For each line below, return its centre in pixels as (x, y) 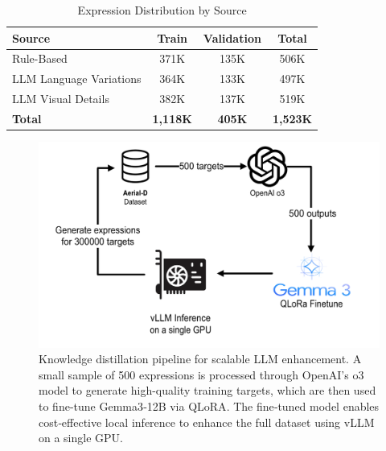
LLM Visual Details (61, 99)
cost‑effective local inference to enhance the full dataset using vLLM (207, 422)
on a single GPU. (81, 438)
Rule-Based (40, 58)
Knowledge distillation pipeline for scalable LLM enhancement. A (200, 359)
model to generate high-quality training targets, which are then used (207, 390)
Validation (232, 37)
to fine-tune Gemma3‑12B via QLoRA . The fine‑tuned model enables (209, 405)
